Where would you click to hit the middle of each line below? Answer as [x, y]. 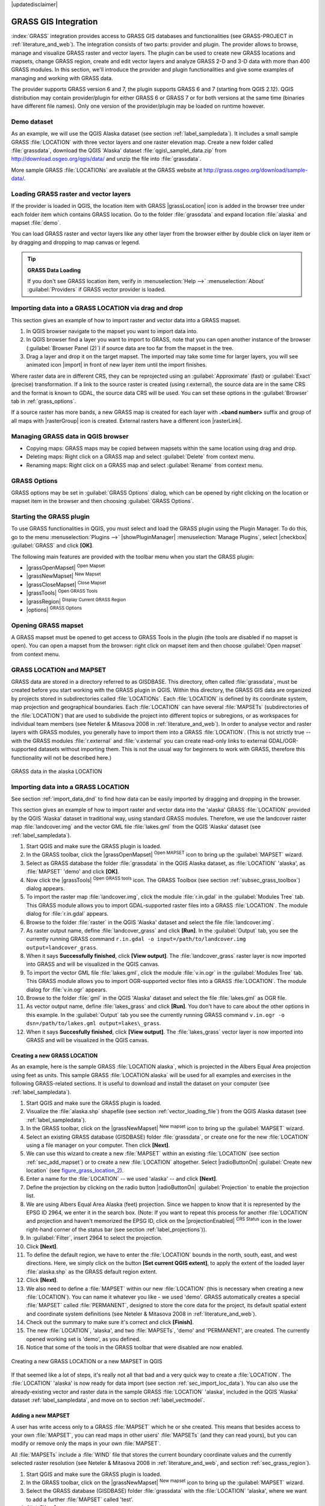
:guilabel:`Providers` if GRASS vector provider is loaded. [97, 290]
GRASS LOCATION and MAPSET [59, 670]
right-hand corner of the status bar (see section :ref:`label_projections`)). [116, 1229]
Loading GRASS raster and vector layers [71, 194]
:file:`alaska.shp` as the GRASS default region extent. [92, 1272]
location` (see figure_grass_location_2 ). [75, 1170]
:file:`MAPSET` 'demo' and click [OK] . [73, 872]
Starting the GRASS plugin [51, 517]
